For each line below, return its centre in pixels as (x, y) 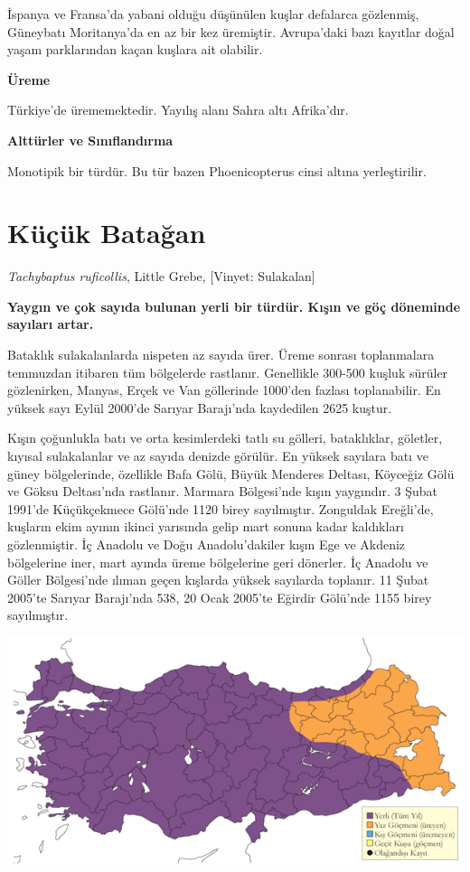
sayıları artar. (51, 324)
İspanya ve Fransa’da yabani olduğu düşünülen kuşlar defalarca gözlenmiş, (213, 14)
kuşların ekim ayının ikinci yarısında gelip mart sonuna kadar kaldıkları (206, 526)
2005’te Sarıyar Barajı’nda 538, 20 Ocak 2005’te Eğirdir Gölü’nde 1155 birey (220, 597)
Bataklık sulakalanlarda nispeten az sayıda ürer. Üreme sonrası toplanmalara (221, 355)
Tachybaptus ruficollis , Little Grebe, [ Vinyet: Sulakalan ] (161, 276)
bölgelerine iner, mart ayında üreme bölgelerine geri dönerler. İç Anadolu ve (218, 562)
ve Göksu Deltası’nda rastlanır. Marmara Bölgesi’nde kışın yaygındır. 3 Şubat (222, 491)
